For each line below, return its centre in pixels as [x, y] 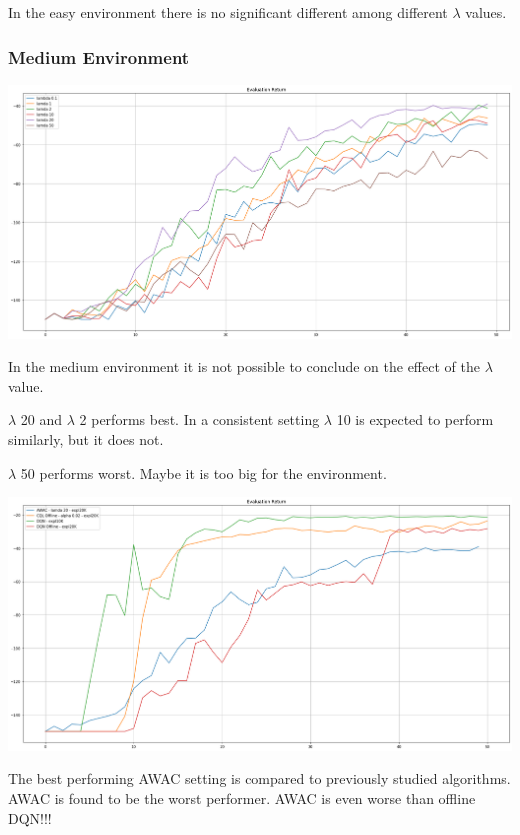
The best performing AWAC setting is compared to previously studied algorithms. [259, 778]
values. [486, 12]
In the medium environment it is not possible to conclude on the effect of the [244, 366]
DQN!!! [30, 817]
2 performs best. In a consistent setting [199, 419]
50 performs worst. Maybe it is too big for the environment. [203, 472]
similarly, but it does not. [86, 438]
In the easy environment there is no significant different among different [228, 12]
